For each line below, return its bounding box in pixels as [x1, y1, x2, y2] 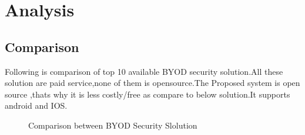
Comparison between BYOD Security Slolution [28, 119, 197, 131]
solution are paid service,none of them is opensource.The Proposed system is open [5, 77, 300, 89]
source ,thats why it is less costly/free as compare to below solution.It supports [5, 88, 290, 100]
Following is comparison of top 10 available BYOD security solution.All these [5, 65, 283, 77]
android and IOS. [5, 99, 68, 112]
